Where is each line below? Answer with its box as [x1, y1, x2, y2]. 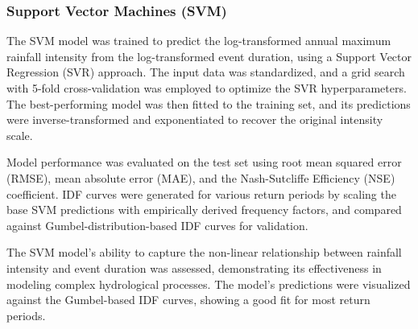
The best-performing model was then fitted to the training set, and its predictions [6, 95, 411, 112]
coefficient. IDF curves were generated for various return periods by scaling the [6, 185, 396, 202]
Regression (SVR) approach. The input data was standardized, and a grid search [6, 64, 405, 80]
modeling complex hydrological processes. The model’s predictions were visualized [6, 275, 411, 292]
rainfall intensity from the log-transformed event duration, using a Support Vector [6, 47, 412, 64]
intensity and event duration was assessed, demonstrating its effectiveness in [6, 259, 382, 276]
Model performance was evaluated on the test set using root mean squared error [6, 154, 402, 171]
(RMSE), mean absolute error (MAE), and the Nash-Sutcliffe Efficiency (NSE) [6, 169, 395, 186]
